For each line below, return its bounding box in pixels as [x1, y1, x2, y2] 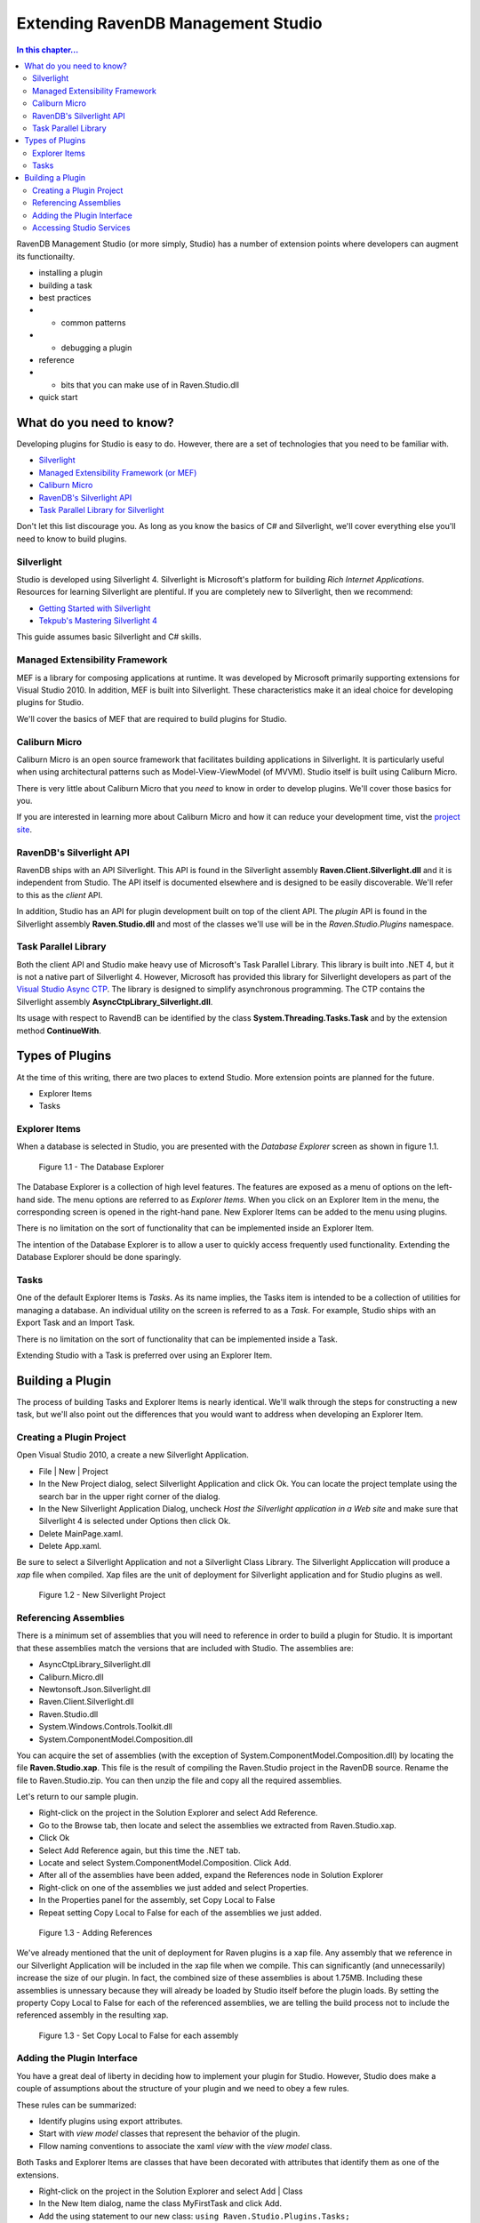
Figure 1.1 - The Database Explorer [38, 1161, 164, 1172]
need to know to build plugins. [16, 534, 128, 544]
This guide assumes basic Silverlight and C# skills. [16, 631, 202, 642]
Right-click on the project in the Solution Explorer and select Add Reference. [38, 1808, 318, 1818]
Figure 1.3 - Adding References [38, 1927, 153, 1938]
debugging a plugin [60, 342, 132, 353]
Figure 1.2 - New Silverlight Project [38, 1590, 166, 1601]
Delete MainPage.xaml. [38, 1528, 124, 1538]
